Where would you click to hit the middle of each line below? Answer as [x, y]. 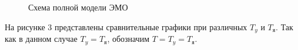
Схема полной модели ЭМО [78, 7]
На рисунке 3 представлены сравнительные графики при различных [126, 26]
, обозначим [128, 39]
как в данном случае [41, 39]
